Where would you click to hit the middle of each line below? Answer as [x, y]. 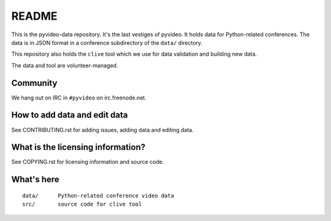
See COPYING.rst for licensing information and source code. [88, 162]
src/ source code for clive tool [82, 204]
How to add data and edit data [70, 115]
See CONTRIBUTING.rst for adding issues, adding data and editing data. [103, 130]
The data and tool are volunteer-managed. [65, 65]
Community [34, 83]
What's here [35, 180]
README [34, 16]
